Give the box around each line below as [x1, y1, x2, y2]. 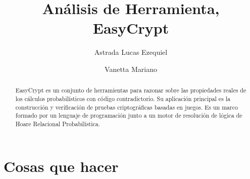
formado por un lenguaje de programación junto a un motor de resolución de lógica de [15, 111, 242, 120]
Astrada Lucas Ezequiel [94, 47, 168, 57]
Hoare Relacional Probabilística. [15, 119, 101, 128]
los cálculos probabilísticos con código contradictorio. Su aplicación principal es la [15, 94, 231, 103]
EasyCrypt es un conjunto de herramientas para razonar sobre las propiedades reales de [15, 86, 246, 95]
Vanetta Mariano [105, 63, 157, 74]
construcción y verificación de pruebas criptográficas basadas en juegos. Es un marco [15, 103, 238, 111]
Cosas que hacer [4, 155, 119, 176]
